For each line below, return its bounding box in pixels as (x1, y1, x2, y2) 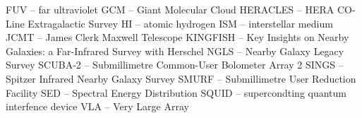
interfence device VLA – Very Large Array (6, 99, 189, 114)
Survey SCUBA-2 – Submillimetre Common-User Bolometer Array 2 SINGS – (6, 57, 344, 72)
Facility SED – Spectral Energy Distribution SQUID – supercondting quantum (6, 85, 347, 100)
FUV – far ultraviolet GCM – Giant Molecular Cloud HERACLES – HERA (6, 2, 334, 16)
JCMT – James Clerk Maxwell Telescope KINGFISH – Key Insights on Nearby (6, 30, 349, 45)
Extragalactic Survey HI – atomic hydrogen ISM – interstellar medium (28, 16, 333, 30)
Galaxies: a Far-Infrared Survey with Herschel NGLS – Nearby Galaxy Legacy (6, 43, 344, 58)
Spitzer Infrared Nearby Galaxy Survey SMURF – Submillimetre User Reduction (6, 71, 356, 85)
